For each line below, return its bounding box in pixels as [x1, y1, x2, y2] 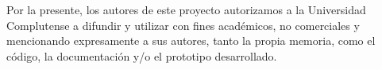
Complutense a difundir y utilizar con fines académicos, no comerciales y [6, 17, 360, 33]
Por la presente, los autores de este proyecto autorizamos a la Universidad [6, 2, 366, 17]
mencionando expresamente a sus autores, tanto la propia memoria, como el [6, 32, 376, 49]
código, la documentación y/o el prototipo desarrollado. [6, 47, 277, 64]
